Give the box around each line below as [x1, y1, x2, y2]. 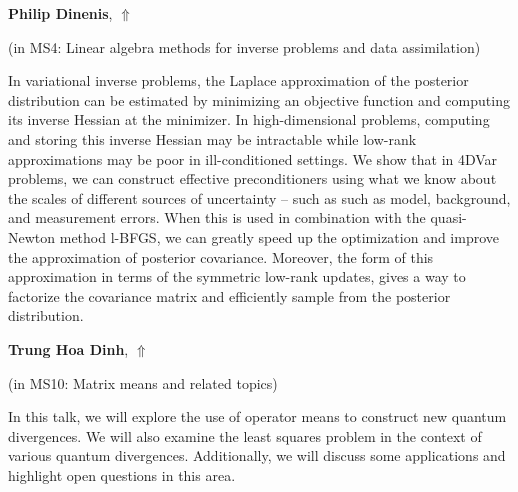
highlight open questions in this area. [8, 464, 236, 485]
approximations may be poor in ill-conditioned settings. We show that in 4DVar [8, 148, 498, 169]
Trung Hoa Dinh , [8, 338, 129, 359]
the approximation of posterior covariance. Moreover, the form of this [8, 246, 434, 267]
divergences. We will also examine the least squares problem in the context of [8, 425, 482, 446]
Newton [8, 226, 56, 247]
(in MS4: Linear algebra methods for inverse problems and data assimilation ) [8, 36, 481, 57]
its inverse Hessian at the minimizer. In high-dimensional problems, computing [8, 109, 490, 130]
